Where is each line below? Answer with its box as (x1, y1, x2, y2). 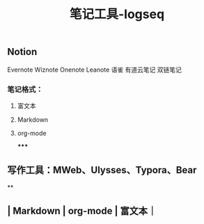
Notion (7, 46, 38, 58)
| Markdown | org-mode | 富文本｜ (7, 205, 157, 217)
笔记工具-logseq (69, 6, 165, 22)
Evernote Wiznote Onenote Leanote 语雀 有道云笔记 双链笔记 (7, 65, 182, 74)
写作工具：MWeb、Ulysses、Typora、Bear (7, 164, 197, 176)
